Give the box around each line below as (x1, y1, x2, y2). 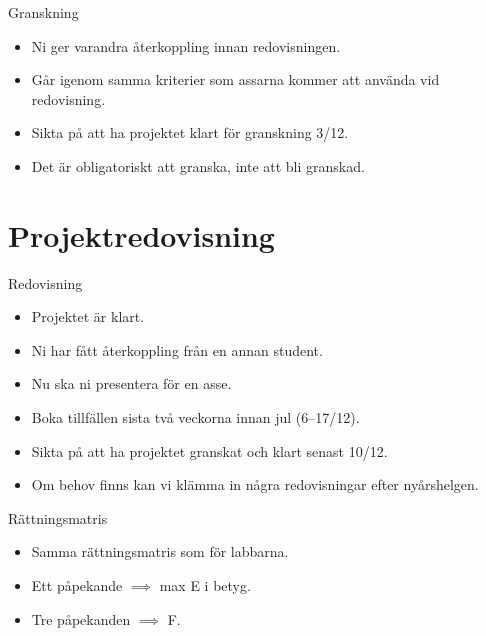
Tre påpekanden (31, 608, 131, 629)
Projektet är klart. (31, 306, 145, 327)
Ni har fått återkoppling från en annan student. (31, 339, 323, 360)
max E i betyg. (159, 575, 251, 596)
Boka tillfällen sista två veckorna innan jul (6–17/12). (31, 407, 360, 428)
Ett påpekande (31, 575, 123, 596)
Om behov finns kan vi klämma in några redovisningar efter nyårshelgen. (31, 474, 479, 495)
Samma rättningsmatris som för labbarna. (31, 541, 289, 562)
